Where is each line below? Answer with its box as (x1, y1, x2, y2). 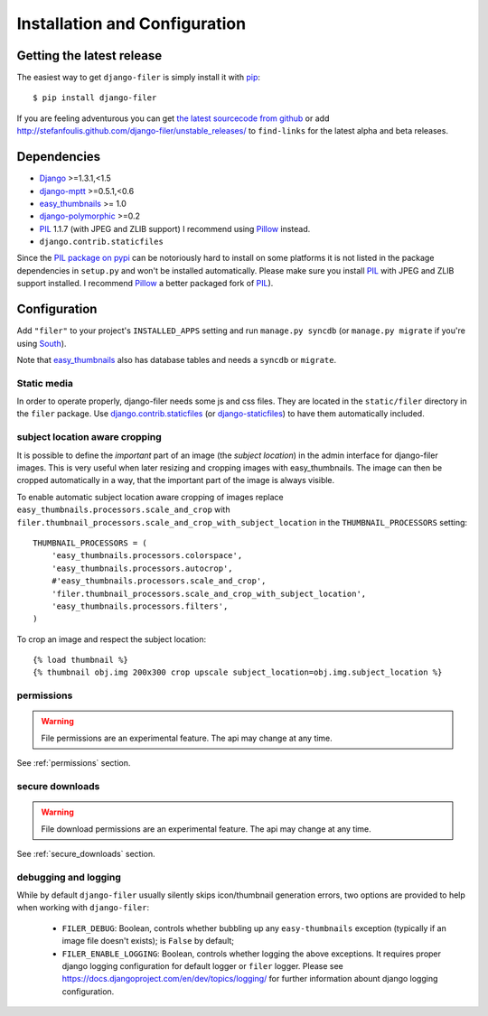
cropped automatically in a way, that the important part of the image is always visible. (16, 475, 335, 486)
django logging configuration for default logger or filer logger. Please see (61, 961, 343, 972)
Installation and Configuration (16, 14, 247, 33)
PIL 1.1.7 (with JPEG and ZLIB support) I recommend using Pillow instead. (39, 223, 311, 234)
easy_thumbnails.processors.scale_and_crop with (16, 504, 230, 515)
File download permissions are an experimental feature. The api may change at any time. (41, 823, 372, 834)
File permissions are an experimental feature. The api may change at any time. (41, 732, 333, 743)
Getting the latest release (16, 48, 163, 63)
